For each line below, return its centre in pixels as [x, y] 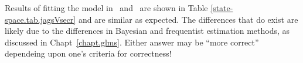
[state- [222, 8]
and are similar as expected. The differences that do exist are [188, 19]
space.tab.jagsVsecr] [40, 19]
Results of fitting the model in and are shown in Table [106, 8]
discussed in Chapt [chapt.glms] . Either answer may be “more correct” [132, 42]
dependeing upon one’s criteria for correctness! [88, 53]
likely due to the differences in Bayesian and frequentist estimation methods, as [147, 31]
